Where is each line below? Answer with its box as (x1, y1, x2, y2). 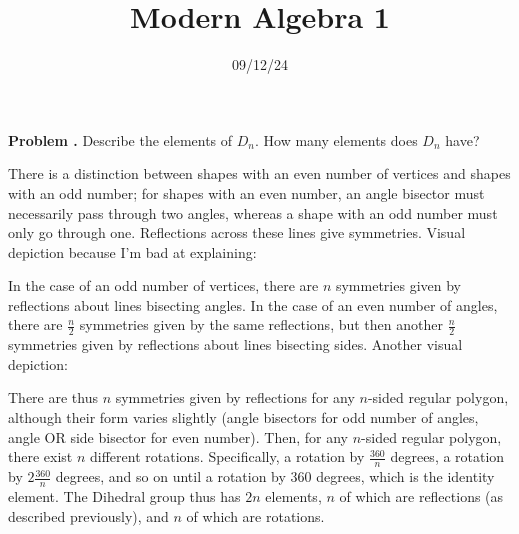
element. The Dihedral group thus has (8, 485, 241, 506)
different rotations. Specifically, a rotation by (90, 446, 365, 467)
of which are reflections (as (339, 485, 504, 506)
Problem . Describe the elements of (8, 129, 233, 150)
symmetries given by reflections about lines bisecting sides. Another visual (8, 334, 463, 355)
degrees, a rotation (390, 446, 505, 467)
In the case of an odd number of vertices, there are (8, 275, 319, 296)
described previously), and (8, 505, 169, 526)
